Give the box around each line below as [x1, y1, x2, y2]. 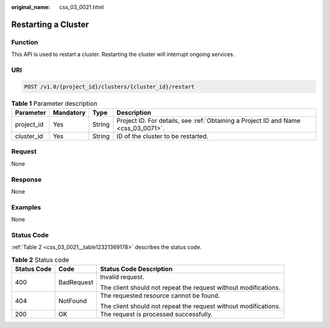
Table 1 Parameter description [11, 99, 97, 108]
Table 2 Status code [11, 256, 69, 264]
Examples [11, 203, 41, 211]
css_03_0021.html [59, 4, 104, 10]
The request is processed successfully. [100, 310, 213, 318]
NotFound [58, 297, 87, 305]
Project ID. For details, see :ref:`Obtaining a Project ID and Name [116, 116, 301, 125]
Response [11, 175, 42, 184]
